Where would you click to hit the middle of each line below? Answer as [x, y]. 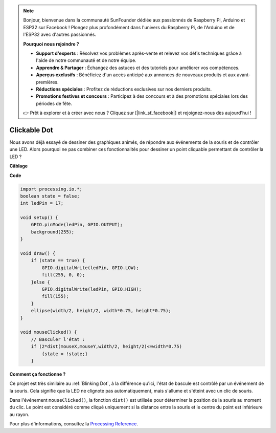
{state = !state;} [65, 354]
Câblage [19, 166]
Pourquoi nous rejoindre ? [51, 44]
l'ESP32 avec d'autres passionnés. [60, 35]
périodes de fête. [54, 103]
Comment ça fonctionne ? [38, 374]
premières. [47, 82]
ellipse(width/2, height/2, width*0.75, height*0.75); [101, 311]
